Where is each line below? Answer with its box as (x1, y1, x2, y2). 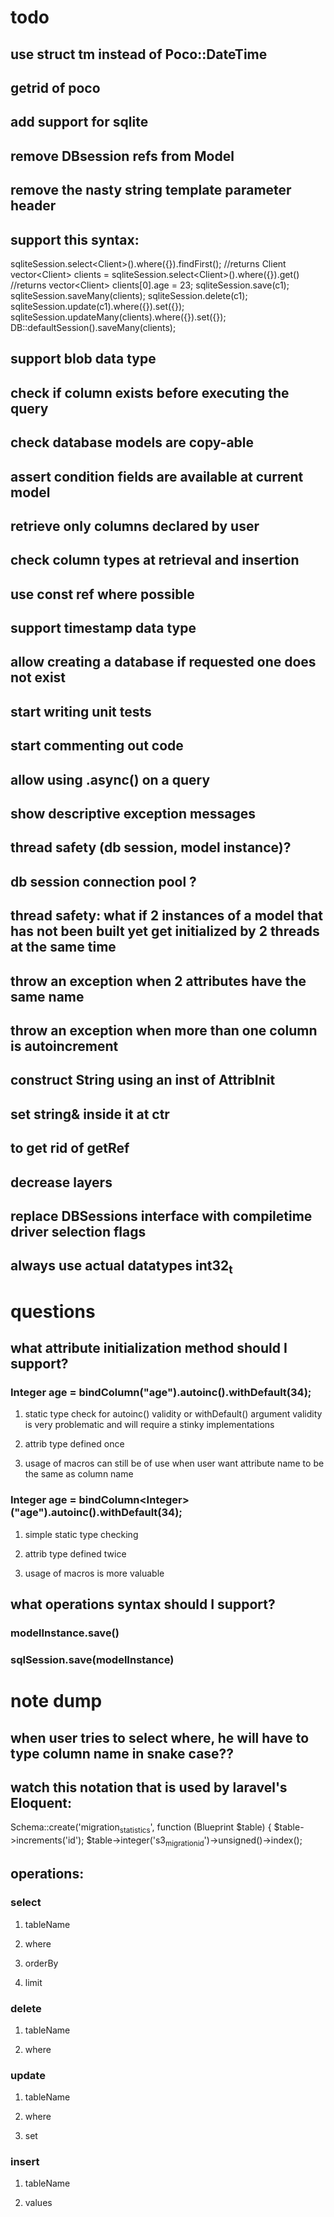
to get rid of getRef (10, 1140, 130, 1157)
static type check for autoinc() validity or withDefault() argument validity (24, 1408, 323, 1420)
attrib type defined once (24, 1438, 125, 1450)
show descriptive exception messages (10, 806, 256, 823)
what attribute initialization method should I (10, 1340, 288, 1357)
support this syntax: (10, 231, 140, 248)
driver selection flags (10, 1223, 147, 1240)
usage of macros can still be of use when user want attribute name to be (24, 1457, 325, 1470)
